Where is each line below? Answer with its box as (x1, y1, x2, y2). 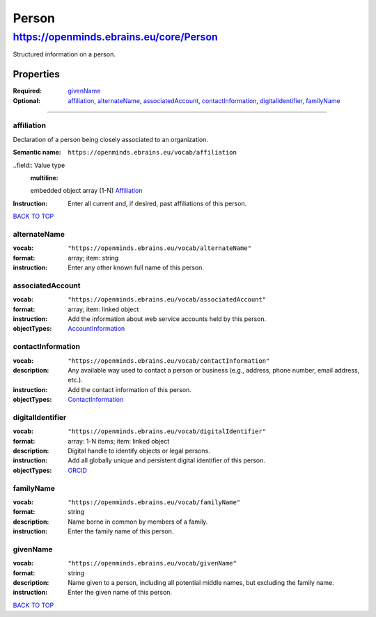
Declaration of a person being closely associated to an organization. (13, 135, 209, 143)
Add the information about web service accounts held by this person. (68, 315, 267, 323)
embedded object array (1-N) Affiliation (30, 187, 143, 195)
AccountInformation (68, 325, 125, 333)
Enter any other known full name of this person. (68, 263, 205, 272)
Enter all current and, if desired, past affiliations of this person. (68, 199, 247, 208)
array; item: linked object (68, 305, 139, 313)
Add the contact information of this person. (68, 385, 191, 393)
